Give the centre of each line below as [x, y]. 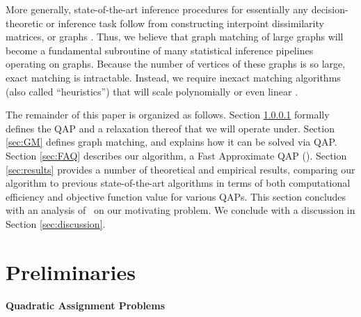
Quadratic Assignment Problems [86, 306]
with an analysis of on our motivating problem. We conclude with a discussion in [180, 210]
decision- [330, 9]
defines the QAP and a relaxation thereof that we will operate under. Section [170, 128]
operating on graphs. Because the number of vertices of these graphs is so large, [176, 64]
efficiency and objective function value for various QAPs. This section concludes [176, 196]
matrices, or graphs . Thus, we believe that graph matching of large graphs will [175, 37]
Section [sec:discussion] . [56, 223]
